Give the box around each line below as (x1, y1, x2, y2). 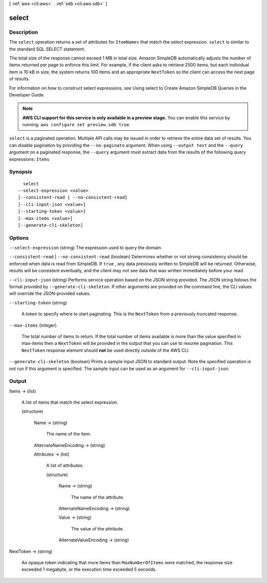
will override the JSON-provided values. (9, 291, 91, 296)
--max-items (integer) (9, 322, 57, 328)
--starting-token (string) (9, 299, 67, 305)
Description (9, 29, 38, 36)
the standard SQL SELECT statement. (9, 46, 86, 52)
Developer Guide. (9, 92, 45, 97)
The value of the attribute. (71, 526, 124, 532)
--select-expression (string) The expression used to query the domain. (9, 245, 163, 251)
